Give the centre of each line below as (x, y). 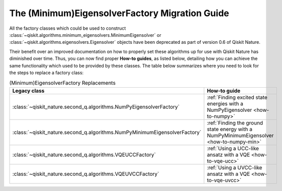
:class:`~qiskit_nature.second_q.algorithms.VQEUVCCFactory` (86, 174)
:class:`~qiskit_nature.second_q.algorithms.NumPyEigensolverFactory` (96, 107)
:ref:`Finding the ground (235, 122)
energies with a (225, 103)
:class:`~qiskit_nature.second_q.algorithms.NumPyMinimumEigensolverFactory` (107, 132)
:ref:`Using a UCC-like (233, 148)
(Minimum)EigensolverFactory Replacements (62, 83)
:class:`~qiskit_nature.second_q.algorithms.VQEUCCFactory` (84, 155)
